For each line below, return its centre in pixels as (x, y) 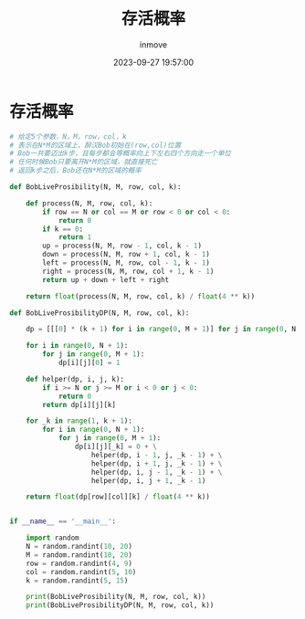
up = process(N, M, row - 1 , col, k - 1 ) (122, 246)
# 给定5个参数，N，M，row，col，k (68, 136)
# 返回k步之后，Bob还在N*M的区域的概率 (75, 171)
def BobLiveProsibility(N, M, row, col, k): (95, 187)
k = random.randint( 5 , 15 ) (77, 581)
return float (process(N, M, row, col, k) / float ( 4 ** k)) (141, 296)
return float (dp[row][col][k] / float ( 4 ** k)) (118, 497)
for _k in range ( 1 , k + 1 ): (79, 421)
